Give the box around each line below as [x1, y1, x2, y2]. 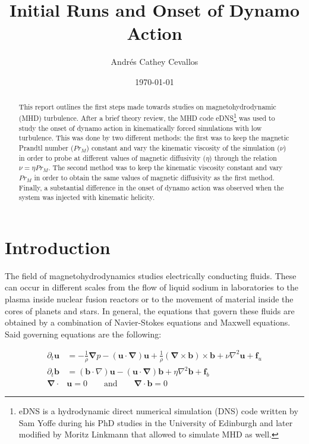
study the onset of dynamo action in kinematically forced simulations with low [18, 123, 262, 133]
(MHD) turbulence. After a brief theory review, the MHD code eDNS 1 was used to [18, 111, 275, 123]
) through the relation [209, 152, 277, 162]
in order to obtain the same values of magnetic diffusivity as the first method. [34, 172, 275, 182]
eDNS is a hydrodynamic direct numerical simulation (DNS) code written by [18, 405, 298, 417]
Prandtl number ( [18, 142, 74, 152]
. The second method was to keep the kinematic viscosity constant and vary [48, 162, 283, 173]
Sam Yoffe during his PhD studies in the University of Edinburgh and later [18, 416, 293, 429]
